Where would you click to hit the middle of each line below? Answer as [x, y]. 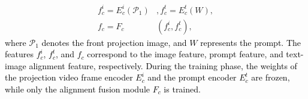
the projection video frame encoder [69, 77]
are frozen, [271, 77]
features [19, 54]
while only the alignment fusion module [77, 89]
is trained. [182, 89]
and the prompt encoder [192, 77]
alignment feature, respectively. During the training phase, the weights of [163, 65]
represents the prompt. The [251, 42]
